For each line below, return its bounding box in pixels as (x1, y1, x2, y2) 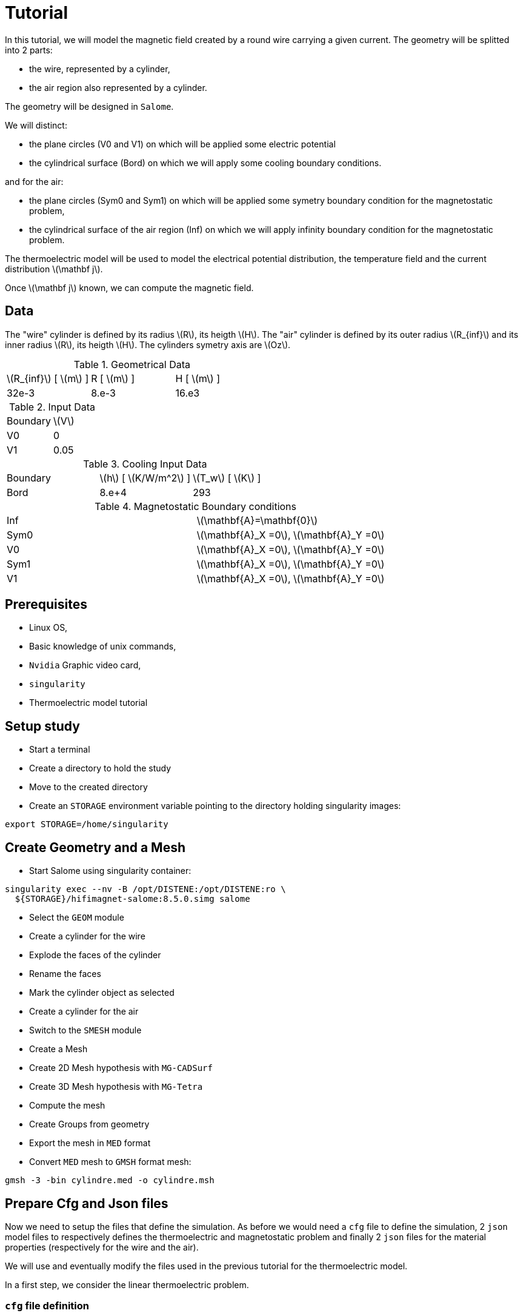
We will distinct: (5, 119, 67, 130)
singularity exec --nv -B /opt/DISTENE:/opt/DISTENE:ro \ (5, 884, 286, 895)
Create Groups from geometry (29, 1119, 150, 1130)
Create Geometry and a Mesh (5, 839, 186, 855)
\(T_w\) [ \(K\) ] (193, 471, 261, 484)
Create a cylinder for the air (29, 1006, 139, 1017)
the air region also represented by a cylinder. (29, 82, 207, 93)
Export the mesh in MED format (29, 1138, 151, 1149)
